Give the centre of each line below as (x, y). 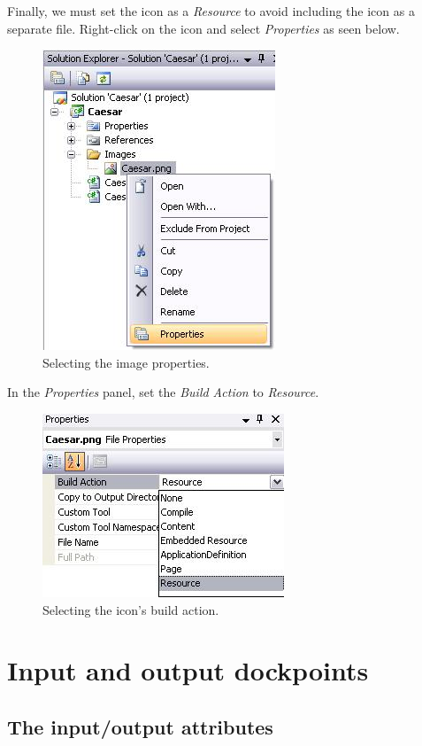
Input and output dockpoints (188, 670)
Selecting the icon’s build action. (131, 609)
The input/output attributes (140, 726)
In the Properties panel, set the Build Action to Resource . (163, 392)
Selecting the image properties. (126, 362)
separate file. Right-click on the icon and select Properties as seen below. (203, 28)
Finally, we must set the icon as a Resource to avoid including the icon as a (211, 11)
